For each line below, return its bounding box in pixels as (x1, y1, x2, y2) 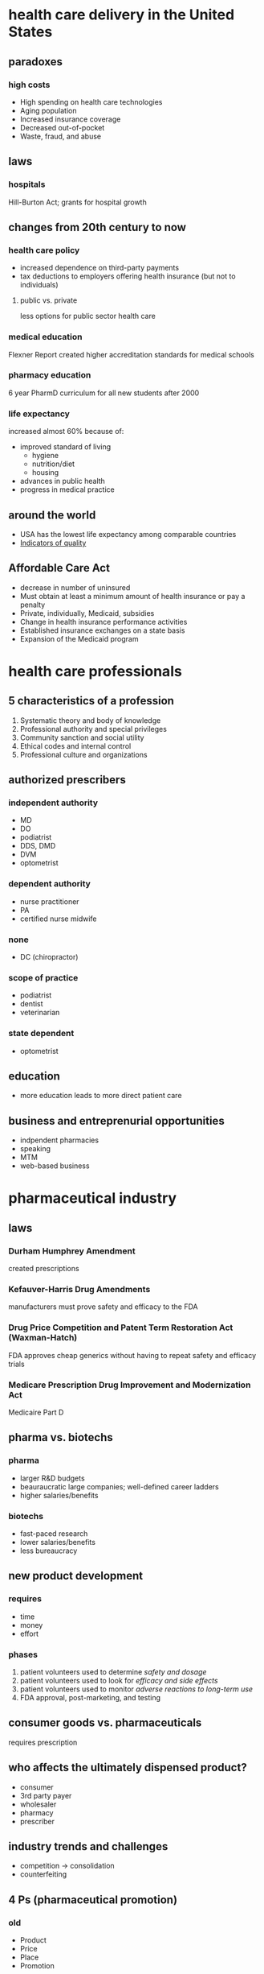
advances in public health (19, 477, 106, 486)
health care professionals (8, 662, 182, 680)
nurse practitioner (19, 896, 79, 906)
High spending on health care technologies (19, 97, 163, 106)
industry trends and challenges (8, 1840, 169, 1853)
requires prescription (8, 1737, 78, 1747)
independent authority (8, 797, 99, 808)
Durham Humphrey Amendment (8, 1245, 136, 1257)
